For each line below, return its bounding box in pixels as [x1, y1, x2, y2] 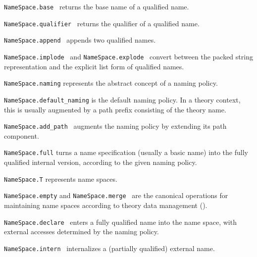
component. [4, 130, 39, 141]
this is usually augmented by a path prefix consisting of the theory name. [4, 104, 226, 114]
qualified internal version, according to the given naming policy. [4, 157, 197, 167]
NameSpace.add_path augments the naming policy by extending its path [4, 121, 227, 131]
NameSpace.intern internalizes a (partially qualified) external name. [4, 243, 215, 253]
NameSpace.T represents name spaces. [4, 173, 117, 184]
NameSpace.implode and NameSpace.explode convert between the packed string [4, 51, 253, 61]
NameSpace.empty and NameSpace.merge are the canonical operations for [4, 190, 228, 201]
